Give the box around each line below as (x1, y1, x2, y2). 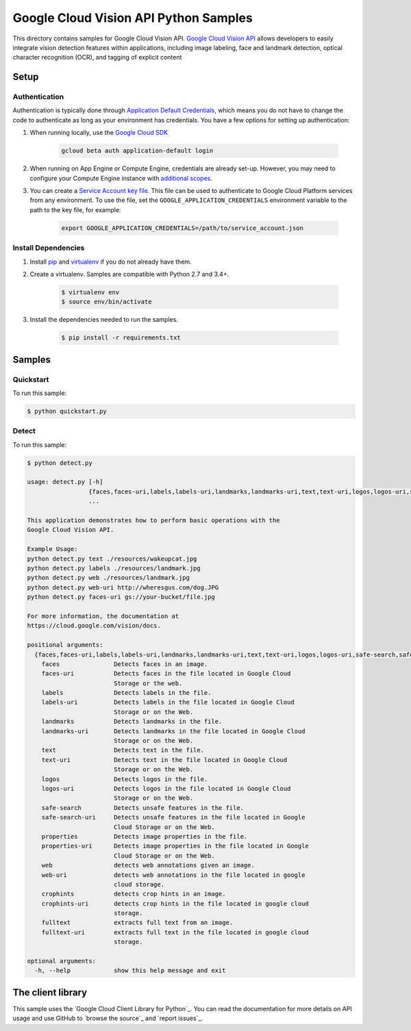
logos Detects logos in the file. (41, 775, 208, 783)
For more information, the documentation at (27, 612, 179, 620)
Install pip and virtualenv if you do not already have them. (29, 257, 192, 266)
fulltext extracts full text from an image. (41, 919, 234, 927)
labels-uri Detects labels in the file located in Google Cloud (41, 698, 295, 707)
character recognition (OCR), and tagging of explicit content (12, 53, 182, 62)
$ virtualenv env (61, 288, 120, 296)
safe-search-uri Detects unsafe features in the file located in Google (41, 813, 306, 822)
